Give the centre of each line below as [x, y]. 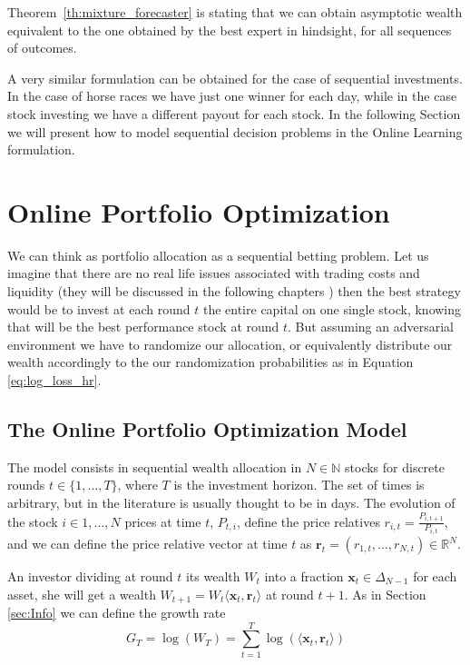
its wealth [213, 576]
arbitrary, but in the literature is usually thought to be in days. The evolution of [231, 503]
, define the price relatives [308, 521]
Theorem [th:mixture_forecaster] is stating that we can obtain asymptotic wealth [235, 12]
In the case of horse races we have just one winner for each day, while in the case [232, 96]
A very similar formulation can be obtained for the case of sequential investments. [235, 78]
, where [137, 485]
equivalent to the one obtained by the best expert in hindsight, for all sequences [230, 30]
